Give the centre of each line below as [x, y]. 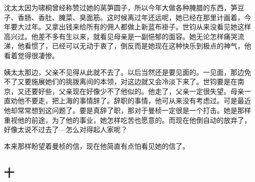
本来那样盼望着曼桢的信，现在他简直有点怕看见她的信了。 [97, 146]
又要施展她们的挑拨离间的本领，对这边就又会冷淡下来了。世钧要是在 [127, 81]
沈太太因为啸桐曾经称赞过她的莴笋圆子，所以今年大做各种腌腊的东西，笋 [121, 7]
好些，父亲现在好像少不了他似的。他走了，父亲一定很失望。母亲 [141, 91]
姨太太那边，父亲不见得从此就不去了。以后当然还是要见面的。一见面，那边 [124, 72]
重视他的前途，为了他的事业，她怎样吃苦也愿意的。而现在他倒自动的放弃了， [127, 120]
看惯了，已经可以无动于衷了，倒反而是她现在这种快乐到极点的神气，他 [138, 46]
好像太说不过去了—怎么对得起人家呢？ [66, 129]
